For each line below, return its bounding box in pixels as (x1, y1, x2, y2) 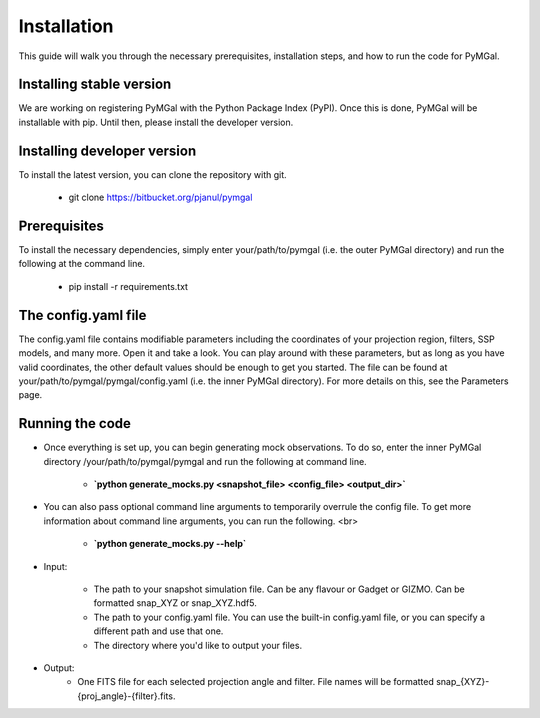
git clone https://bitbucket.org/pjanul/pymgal (68, 191, 253, 204)
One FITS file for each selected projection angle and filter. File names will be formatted (77, 676, 435, 688)
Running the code (18, 415, 132, 432)
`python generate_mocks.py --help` (93, 538, 247, 550)
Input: (43, 560, 68, 572)
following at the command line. (18, 258, 145, 270)
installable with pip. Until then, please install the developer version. (18, 116, 294, 128)
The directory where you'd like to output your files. (93, 639, 303, 651)
